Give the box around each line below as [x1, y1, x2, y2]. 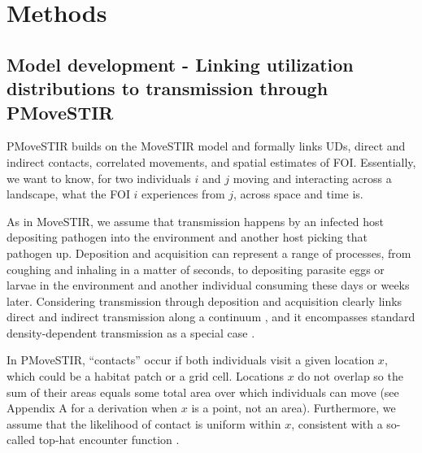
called [7, 431, 35, 448]
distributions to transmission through [7, 76, 328, 101]
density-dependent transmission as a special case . [7, 324, 255, 341]
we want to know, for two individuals [7, 169, 191, 186]
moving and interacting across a [233, 169, 392, 186]
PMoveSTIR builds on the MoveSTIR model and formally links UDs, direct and [7, 137, 406, 155]
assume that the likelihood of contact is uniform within [7, 415, 281, 432]
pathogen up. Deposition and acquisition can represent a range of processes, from [7, 244, 411, 261]
